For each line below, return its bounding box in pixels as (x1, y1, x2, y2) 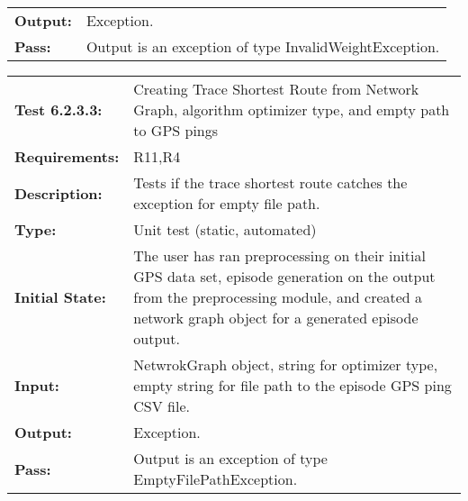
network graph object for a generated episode (133, 307, 418, 328)
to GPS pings (133, 120, 219, 141)
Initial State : (14, 287, 106, 307)
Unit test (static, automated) (133, 219, 317, 240)
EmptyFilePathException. (133, 469, 298, 489)
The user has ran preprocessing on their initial (133, 245, 426, 266)
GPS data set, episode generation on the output (133, 266, 436, 287)
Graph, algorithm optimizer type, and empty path (133, 99, 450, 120)
